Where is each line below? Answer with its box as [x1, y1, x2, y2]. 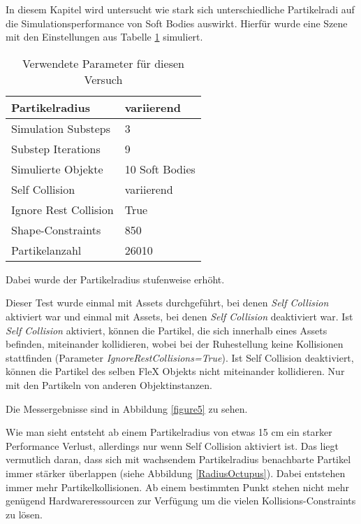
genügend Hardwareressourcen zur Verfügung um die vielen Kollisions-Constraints [6, 493, 356, 508]
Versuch [84, 71, 123, 87]
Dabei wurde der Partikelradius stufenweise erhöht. [6, 271, 225, 286]
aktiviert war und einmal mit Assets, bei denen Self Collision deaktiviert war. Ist [6, 309, 353, 323]
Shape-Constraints [11, 221, 101, 238]
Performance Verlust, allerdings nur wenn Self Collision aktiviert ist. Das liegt [6, 438, 339, 453]
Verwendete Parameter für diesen [22, 55, 184, 71]
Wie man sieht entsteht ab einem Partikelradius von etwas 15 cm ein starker [6, 425, 332, 439]
